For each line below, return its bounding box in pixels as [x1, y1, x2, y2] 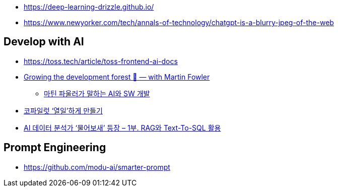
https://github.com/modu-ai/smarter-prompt [24, 162, 170, 171]
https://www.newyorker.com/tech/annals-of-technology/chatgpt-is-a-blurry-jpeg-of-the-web [24, 18, 334, 27]
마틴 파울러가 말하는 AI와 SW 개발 [44, 89, 150, 98]
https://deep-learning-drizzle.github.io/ [24, 3, 154, 11]
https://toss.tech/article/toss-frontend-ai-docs [24, 56, 178, 66]
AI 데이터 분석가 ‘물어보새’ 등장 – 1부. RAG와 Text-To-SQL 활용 [24, 123, 221, 132]
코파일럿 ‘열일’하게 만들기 [24, 106, 103, 115]
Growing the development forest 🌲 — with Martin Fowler [24, 72, 210, 81]
